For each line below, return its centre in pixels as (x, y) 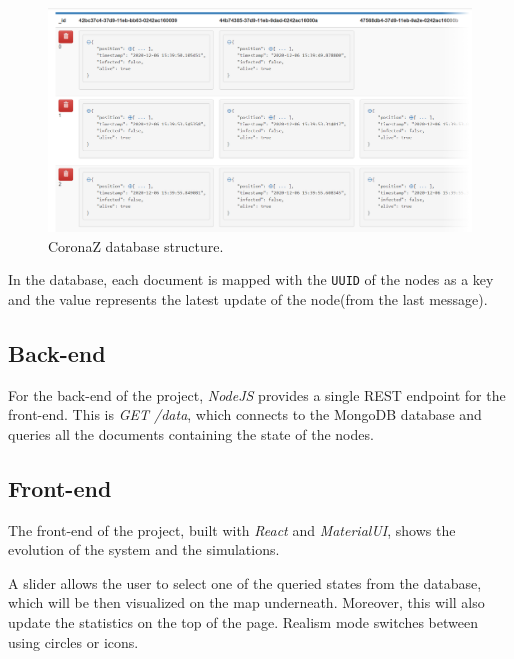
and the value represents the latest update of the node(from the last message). (248, 298)
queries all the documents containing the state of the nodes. (191, 433)
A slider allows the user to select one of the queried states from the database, (245, 582)
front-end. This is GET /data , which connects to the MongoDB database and (245, 414)
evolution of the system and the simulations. (144, 549)
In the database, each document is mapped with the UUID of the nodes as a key (251, 279)
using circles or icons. (73, 641)
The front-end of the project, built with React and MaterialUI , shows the (232, 529)
